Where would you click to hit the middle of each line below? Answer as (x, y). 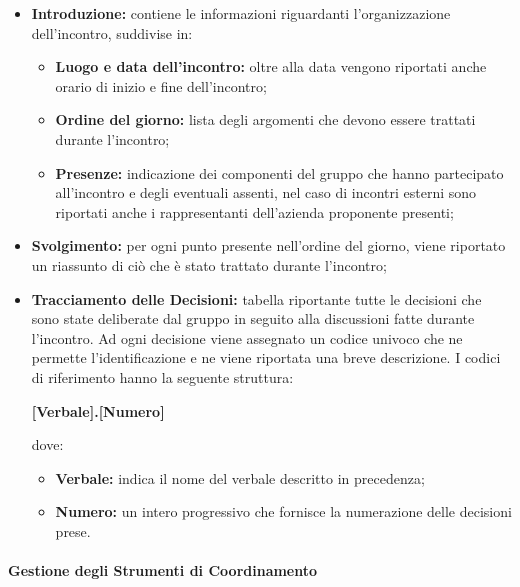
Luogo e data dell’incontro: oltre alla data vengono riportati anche (271, 66)
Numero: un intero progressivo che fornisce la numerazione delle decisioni (283, 511)
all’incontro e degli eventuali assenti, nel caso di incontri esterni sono (266, 192)
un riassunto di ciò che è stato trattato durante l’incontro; (209, 264)
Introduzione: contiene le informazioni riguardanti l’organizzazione (241, 13)
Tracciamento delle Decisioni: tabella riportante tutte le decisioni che (256, 298)
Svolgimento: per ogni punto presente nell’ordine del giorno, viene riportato (268, 245)
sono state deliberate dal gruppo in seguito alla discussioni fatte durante (253, 318)
